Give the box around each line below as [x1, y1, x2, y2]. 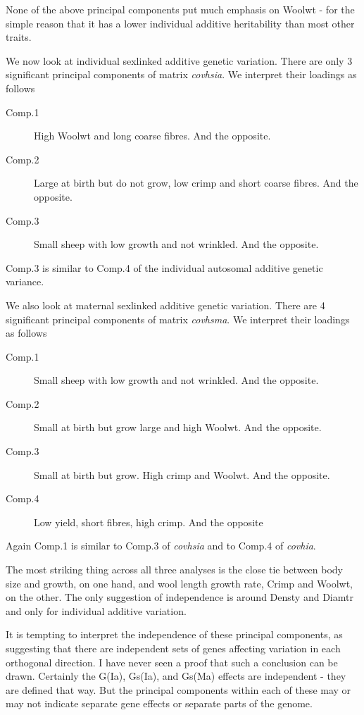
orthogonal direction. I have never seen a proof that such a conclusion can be [6, 654, 338, 669]
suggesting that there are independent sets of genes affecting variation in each [6, 641, 341, 655]
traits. [6, 30, 32, 44]
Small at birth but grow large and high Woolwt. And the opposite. [34, 420, 322, 435]
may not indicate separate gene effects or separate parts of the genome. [6, 696, 313, 711]
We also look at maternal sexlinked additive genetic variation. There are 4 [6, 297, 325, 312]
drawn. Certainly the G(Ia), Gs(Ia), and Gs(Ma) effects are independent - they [6, 669, 346, 683]
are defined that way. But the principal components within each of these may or [6, 682, 351, 697]
